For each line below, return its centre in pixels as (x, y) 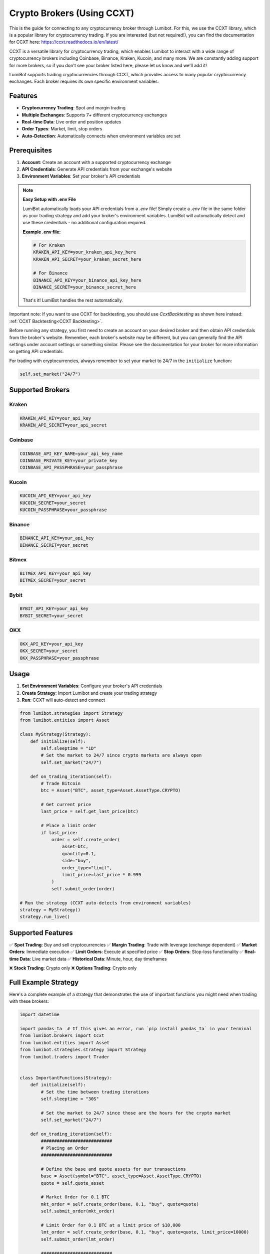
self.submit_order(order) (83, 889)
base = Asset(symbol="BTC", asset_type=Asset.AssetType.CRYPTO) (121, 1176)
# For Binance (50, 273)
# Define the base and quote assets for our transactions (113, 1169)
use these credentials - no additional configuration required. (85, 223)
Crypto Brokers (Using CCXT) (72, 13)
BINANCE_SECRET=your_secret (54, 545)
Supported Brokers (39, 390)
